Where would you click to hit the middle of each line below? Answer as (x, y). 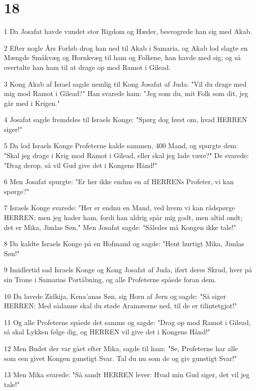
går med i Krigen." (32, 103)
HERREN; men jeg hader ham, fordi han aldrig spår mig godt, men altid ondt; (123, 217)
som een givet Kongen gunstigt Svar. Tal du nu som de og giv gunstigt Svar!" (121, 358)
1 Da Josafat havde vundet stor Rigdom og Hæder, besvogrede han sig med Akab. (128, 31)
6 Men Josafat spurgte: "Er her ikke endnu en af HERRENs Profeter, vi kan (119, 181)
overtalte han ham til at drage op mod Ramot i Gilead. (87, 67)
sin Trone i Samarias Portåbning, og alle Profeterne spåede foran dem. (110, 279)
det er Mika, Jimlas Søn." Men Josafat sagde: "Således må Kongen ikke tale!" (120, 227)
